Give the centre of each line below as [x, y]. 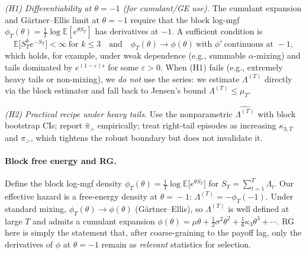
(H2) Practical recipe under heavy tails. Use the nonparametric [119, 113]
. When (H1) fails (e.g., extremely [222, 67]
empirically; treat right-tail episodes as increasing [187, 125]
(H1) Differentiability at [48, 8]
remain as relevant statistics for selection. [176, 244]
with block [277, 113]
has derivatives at [127, 31]
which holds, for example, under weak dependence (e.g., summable [125, 55]
